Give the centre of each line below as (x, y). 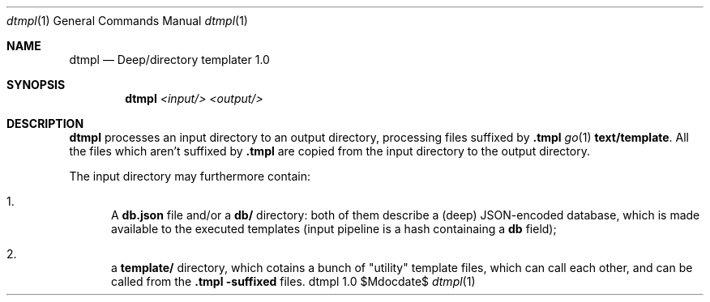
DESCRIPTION (45, 123)
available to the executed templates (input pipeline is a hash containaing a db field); (334, 229)
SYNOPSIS (36, 85)
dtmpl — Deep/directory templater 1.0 (169, 60)
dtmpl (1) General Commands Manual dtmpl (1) (127, 21)
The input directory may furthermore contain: (190, 176)
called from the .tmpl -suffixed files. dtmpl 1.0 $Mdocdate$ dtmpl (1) (293, 281)
